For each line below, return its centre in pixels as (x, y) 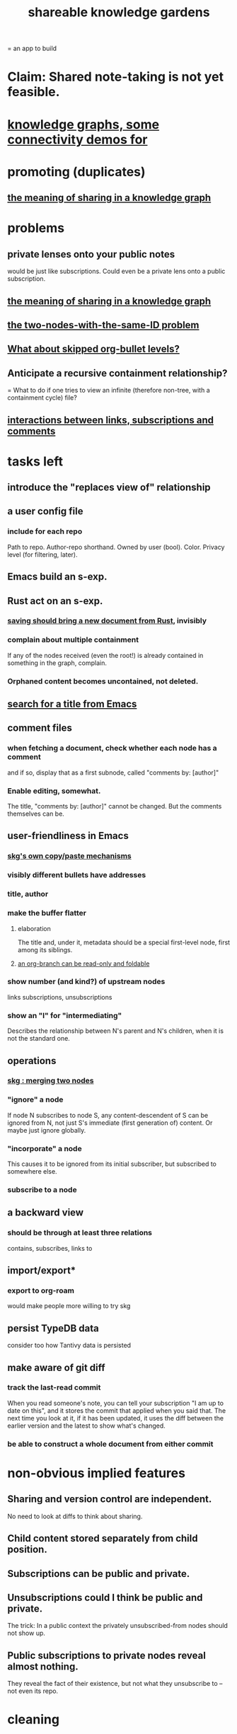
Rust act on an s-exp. (55, 601)
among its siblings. (45, 949)
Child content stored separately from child (103, 1538)
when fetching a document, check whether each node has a (112, 748)
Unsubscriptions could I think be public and (105, 1597)
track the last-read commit (54, 1387)
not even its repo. (33, 1691)
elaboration (34, 928)
